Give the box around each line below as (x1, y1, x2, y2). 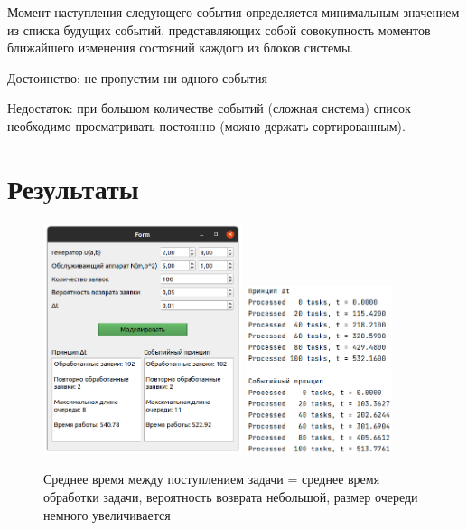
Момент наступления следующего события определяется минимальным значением (7, 3, 460, 21)
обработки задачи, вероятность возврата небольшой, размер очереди (43, 487, 418, 506)
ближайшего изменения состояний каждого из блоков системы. (7, 38, 354, 57)
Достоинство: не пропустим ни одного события (7, 68, 267, 87)
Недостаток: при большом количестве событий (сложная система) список (7, 99, 411, 118)
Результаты (7, 169, 139, 206)
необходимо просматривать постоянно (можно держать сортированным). (7, 116, 406, 135)
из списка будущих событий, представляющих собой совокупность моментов (7, 20, 431, 39)
